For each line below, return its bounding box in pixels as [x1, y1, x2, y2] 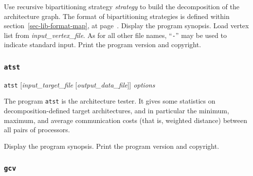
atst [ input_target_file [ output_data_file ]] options [4, 79, 155, 89]
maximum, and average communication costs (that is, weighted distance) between [4, 115, 248, 125]
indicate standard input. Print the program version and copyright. [4, 39, 201, 50]
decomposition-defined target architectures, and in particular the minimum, [4, 106, 229, 116]
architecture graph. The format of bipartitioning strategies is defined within [4, 11, 230, 21]
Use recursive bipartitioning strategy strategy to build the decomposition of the [4, 1, 239, 11]
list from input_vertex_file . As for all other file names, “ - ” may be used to [4, 30, 227, 40]
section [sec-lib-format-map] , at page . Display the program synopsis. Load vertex [4, 20, 249, 31]
